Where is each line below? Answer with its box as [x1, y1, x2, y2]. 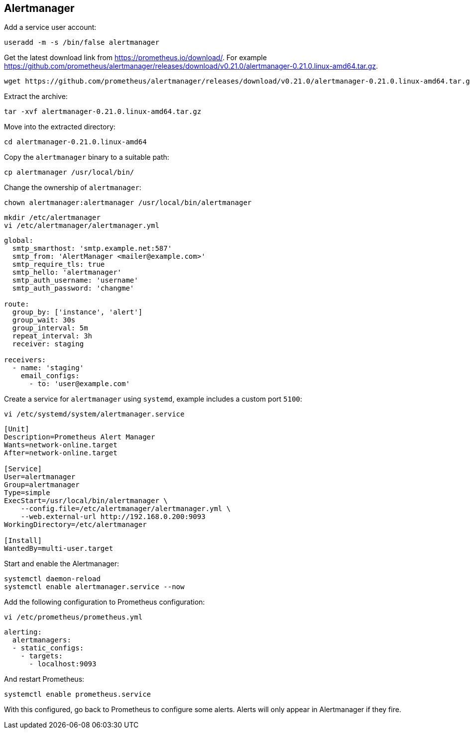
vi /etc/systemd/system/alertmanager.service [4, 410, 185, 419]
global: [4, 236, 34, 245]
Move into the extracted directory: [4, 122, 116, 131]
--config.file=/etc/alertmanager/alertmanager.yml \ [20, 505, 231, 513]
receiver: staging [12, 340, 84, 348]
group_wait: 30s [12, 316, 76, 324]
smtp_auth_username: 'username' [12, 276, 138, 285]
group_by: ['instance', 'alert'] [12, 308, 143, 316]
